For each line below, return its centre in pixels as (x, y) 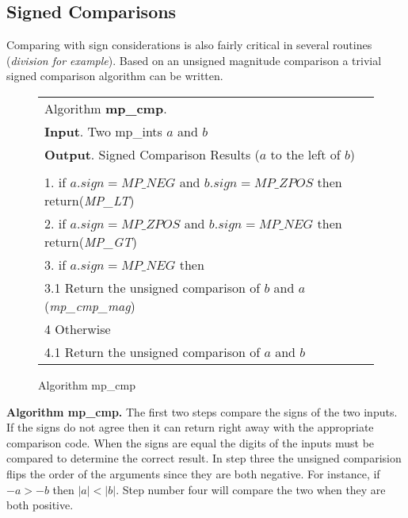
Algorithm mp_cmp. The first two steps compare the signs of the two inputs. (202, 411)
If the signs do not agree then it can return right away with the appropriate (190, 427)
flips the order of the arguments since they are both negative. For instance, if (193, 473)
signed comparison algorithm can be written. (115, 76)
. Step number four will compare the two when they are (251, 489)
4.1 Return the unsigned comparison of (153, 351)
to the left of (305, 154)
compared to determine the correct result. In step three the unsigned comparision (204, 458)
